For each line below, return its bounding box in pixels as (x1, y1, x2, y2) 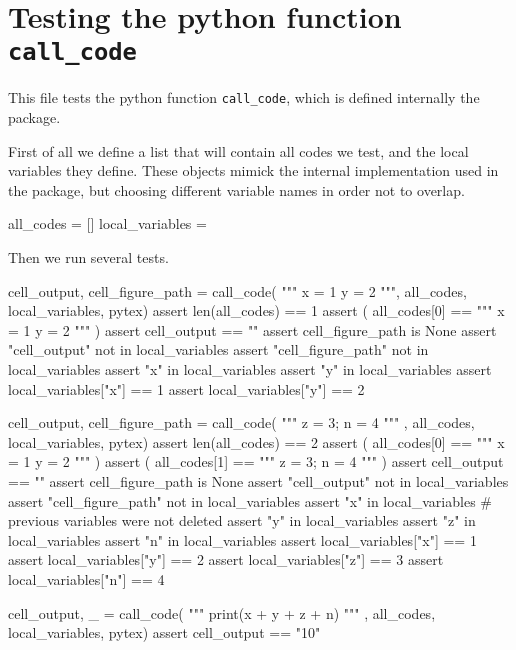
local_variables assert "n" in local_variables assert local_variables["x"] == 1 (8, 529, 477, 550)
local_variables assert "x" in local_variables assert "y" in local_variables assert (8, 359, 492, 380)
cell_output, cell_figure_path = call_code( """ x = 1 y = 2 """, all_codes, (8, 280, 467, 301)
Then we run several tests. (8, 247, 169, 268)
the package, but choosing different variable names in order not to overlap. (8, 179, 465, 200)
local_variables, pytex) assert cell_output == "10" (8, 622, 321, 643)
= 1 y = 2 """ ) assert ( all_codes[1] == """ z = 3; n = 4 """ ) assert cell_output (8, 451, 504, 472)
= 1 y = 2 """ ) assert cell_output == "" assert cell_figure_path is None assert (8, 319, 497, 340)
